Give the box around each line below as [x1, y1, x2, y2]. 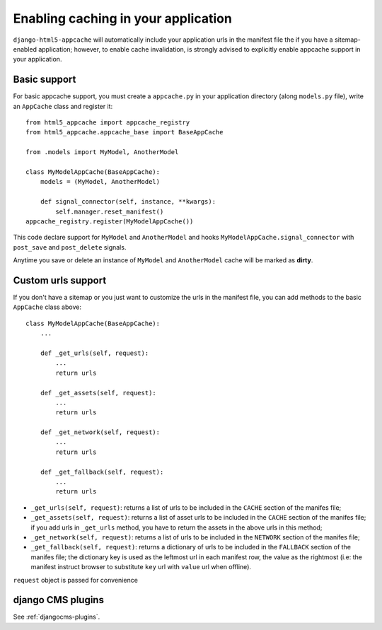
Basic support [13, 74, 76, 86]
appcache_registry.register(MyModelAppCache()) [25, 217, 194, 226]
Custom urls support [13, 274, 107, 286]
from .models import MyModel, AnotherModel [25, 148, 179, 156]
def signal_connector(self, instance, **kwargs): [40, 198, 216, 206]
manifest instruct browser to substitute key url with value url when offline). [30, 563, 251, 571]
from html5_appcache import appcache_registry [25, 119, 190, 127]
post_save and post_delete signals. [13, 243, 127, 251]
